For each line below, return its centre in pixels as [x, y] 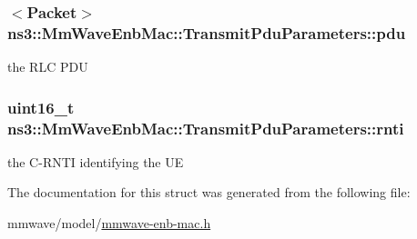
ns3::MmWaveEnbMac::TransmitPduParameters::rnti [206, 128]
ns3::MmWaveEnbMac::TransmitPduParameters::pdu [207, 32]
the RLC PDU [48, 67]
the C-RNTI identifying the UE [96, 161]
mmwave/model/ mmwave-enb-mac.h [109, 223]
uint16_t [41, 107]
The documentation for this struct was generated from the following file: [209, 192]
